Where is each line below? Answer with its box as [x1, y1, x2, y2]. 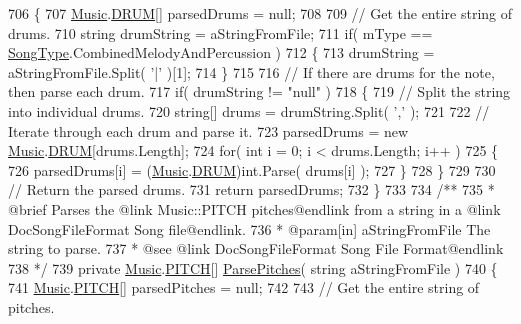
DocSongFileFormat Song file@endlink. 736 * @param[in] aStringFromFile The [8, 218, 491, 239]
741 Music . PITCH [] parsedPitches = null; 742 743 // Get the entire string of [8, 277, 480, 298]
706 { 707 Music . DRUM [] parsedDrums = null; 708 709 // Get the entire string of [8, 3, 513, 23]
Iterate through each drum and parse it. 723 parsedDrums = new [8, 120, 409, 141]
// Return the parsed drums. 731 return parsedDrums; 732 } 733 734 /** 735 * [8, 179, 495, 200]
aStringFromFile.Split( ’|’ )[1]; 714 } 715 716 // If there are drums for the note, [8, 61, 495, 82]
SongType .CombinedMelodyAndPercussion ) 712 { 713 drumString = [8, 42, 435, 63]
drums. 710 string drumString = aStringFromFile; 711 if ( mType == [8, 22, 433, 43]
